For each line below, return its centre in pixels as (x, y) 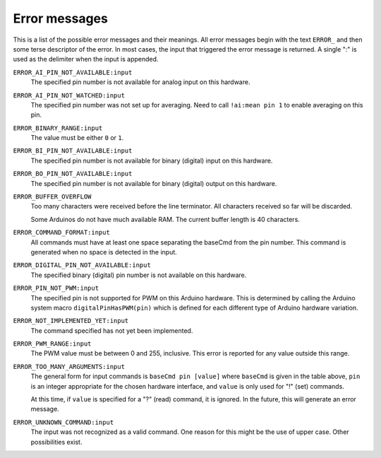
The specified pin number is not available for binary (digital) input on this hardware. (152, 160)
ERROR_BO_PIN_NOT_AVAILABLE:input (73, 174)
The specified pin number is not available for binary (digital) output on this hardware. (154, 183)
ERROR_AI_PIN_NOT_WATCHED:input (69, 95)
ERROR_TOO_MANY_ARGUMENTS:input (69, 366)
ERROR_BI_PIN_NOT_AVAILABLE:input (73, 151)
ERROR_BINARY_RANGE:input (58, 128)
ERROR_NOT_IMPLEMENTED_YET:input (71, 321)
